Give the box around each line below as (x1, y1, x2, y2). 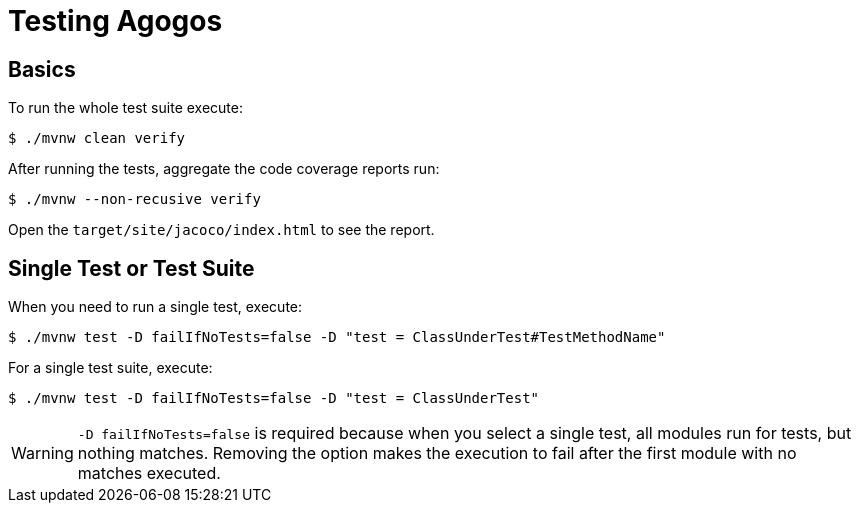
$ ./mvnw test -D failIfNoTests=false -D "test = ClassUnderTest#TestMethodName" (8, 329, 666, 346)
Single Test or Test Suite (8, 255, 255, 281)
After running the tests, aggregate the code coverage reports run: (8, 160, 440, 178)
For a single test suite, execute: (8, 359, 213, 377)
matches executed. (77, 463, 221, 484)
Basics (8, 56, 76, 82)
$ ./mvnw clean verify (8, 130, 186, 147)
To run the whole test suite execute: (8, 99, 243, 117)
